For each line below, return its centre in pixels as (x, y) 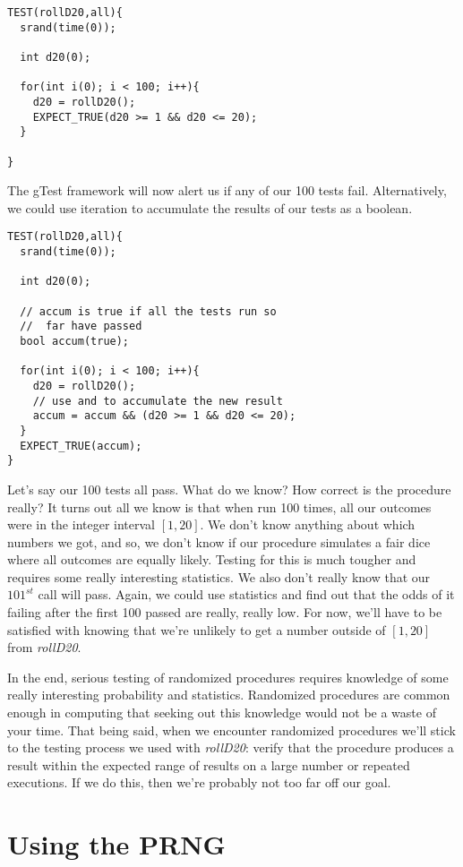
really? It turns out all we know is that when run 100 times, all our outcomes (219, 506)
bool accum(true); (75, 341)
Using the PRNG (116, 844)
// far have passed (81, 326)
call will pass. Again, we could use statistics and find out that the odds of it (246, 594)
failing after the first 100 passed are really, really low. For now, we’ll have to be (225, 612)
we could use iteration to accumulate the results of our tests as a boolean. (210, 207)
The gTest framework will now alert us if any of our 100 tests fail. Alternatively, (227, 190)
